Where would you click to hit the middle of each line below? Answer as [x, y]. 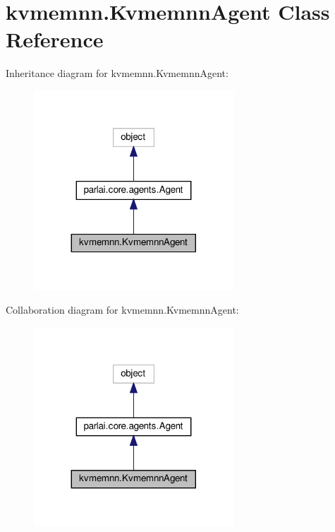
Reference [55, 39]
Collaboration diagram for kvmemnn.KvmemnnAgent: [122, 310]
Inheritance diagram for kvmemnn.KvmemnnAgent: [117, 73]
